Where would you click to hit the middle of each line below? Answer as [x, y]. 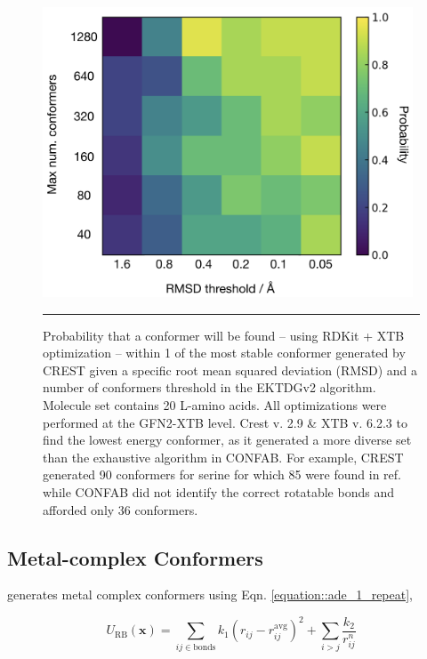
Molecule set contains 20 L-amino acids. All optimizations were [215, 404]
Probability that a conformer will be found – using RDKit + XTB [224, 335]
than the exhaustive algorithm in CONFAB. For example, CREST [223, 457]
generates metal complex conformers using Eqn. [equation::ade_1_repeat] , [210, 595]
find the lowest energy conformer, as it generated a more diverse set [227, 440]
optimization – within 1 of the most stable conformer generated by [224, 353]
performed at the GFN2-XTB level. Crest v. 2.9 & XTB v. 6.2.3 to [225, 422]
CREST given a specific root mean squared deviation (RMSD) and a [230, 370]
